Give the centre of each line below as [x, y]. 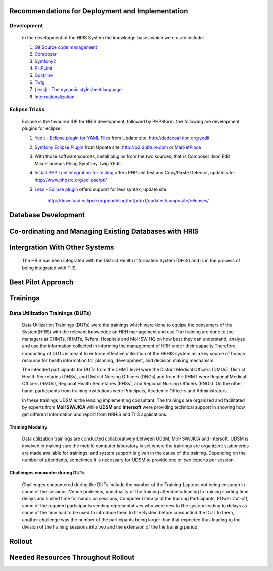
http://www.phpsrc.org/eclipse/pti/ [71, 180]
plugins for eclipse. [42, 128]
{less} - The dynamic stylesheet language [78, 90]
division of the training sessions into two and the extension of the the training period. [110, 526]
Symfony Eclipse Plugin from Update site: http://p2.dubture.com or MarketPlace [118, 147]
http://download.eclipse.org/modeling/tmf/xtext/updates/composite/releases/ [128, 201]
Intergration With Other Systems [62, 248]
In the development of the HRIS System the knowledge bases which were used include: [113, 37]
